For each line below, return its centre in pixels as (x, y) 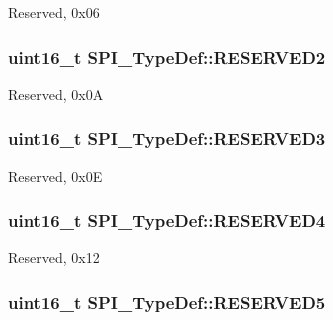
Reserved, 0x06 (54, 12)
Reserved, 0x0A (56, 93)
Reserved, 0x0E (55, 175)
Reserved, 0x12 (54, 257)
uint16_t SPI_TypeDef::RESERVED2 (167, 56)
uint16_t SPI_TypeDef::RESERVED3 (167, 138)
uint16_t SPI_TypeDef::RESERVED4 (167, 220)
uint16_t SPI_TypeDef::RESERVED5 (167, 301)
